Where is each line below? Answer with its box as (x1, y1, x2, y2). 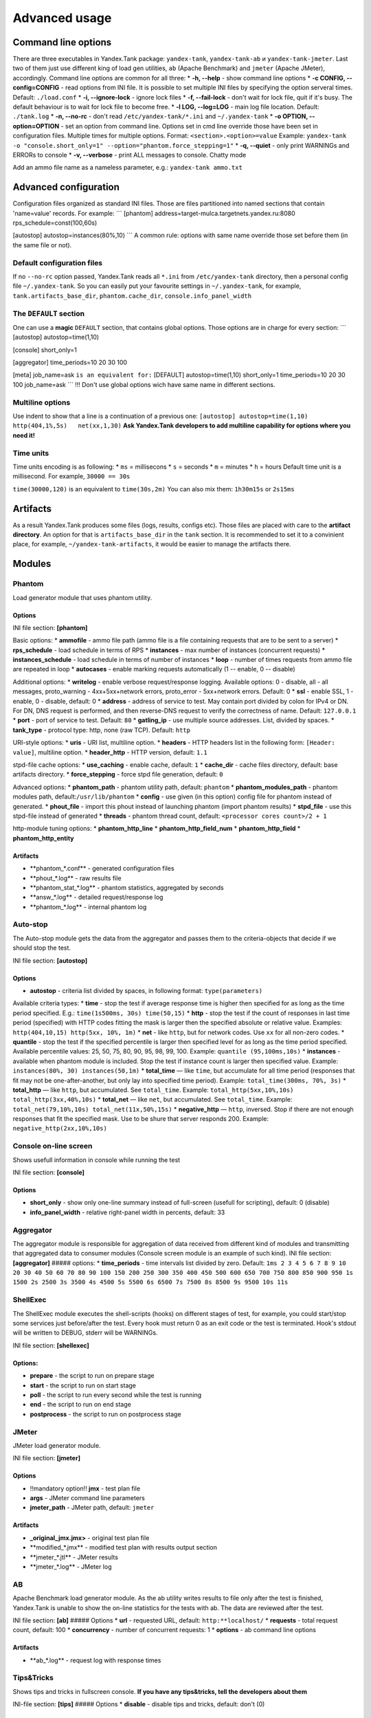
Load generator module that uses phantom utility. (12, 593, 153, 601)
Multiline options (12, 397, 71, 407)
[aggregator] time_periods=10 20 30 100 (12, 358, 127, 367)
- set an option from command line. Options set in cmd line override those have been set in (60, 122, 319, 130)
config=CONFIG (12, 83, 60, 92)
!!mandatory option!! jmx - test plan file (30, 1484, 141, 1493)
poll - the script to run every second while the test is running (30, 1390, 202, 1398)
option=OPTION (12, 122, 60, 130)
